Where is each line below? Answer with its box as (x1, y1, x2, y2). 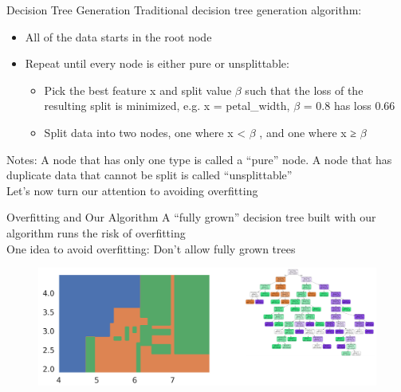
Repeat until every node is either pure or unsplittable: (25, 55, 289, 72)
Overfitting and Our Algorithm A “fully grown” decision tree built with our (6, 209, 376, 225)
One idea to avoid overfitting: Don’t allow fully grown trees (6, 240, 296, 257)
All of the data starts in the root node (25, 28, 212, 45)
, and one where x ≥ (259, 123, 357, 140)
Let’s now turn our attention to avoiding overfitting (6, 182, 258, 198)
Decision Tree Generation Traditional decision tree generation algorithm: (6, 2, 362, 18)
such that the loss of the (245, 81, 364, 98)
